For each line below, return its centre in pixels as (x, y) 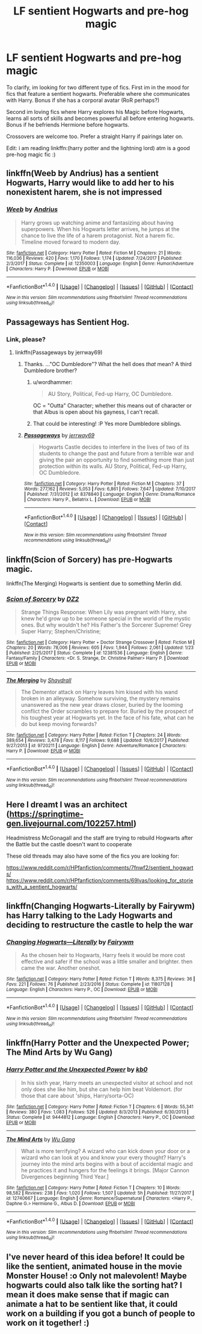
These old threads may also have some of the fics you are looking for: (93, 856)
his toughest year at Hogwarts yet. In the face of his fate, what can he (107, 718)
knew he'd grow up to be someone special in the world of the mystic (106, 619)
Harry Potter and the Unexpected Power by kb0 (77, 1070)
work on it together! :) (48, 1323)
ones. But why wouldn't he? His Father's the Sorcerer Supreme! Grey (106, 625)
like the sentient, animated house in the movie (94, 1266)
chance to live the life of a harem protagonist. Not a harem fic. (98, 235)
